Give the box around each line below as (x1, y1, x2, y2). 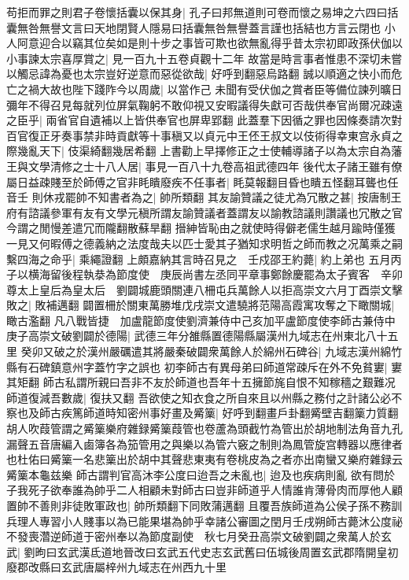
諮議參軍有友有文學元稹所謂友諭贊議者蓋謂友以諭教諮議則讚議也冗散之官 (28, 204, 403, 220)
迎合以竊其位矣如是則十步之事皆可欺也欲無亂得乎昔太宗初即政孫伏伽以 (39, 35, 403, 51)
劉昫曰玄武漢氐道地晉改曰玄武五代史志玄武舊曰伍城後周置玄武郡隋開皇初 (24, 543, 399, 560)
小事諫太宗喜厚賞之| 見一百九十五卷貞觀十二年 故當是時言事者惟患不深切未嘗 (6, 50, 403, 66)
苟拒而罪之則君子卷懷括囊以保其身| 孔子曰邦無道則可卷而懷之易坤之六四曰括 (6, 4, 399, 20)
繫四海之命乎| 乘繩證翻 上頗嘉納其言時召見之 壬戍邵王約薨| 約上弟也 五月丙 (6, 250, 402, 267)
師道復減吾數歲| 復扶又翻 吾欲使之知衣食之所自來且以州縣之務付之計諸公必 (6, 389, 392, 405)
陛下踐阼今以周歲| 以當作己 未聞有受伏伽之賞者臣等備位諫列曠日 (72, 80, 403, 97)
